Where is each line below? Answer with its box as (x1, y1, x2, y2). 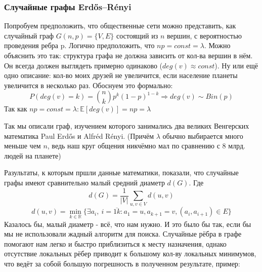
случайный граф (4, 30, 54, 41)
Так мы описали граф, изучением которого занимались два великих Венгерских (4, 120, 249, 131)
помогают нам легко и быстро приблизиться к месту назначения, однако (4, 238, 227, 249)
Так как (4, 103, 27, 114)
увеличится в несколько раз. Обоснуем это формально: (4, 80, 173, 90)
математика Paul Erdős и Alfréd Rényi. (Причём (4, 130, 154, 141)
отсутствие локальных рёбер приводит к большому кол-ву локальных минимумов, (4, 248, 256, 259)
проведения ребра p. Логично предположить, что (4, 40, 155, 51)
